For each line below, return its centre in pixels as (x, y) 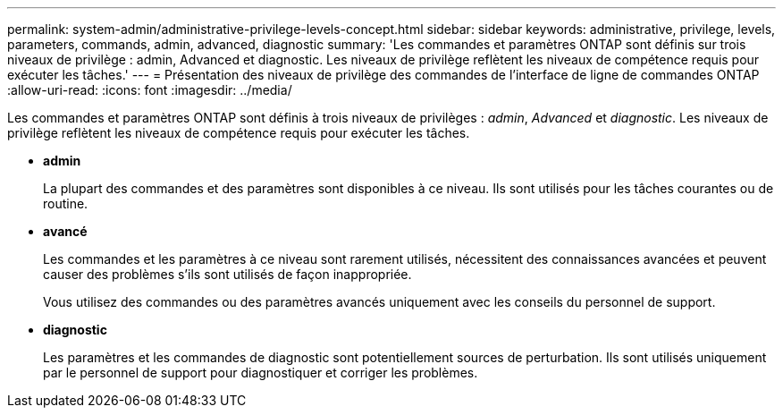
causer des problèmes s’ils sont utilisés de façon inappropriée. (227, 274)
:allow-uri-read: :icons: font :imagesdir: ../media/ (150, 90)
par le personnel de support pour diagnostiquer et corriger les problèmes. (261, 373)
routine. (66, 203)
